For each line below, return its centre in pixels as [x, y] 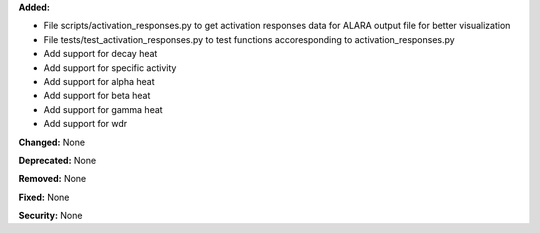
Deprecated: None [57, 160]
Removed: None [52, 179]
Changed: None [51, 142]
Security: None [50, 216]
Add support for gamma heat [103, 109]
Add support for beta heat [97, 96]
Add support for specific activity [110, 67]
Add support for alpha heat [99, 81]
